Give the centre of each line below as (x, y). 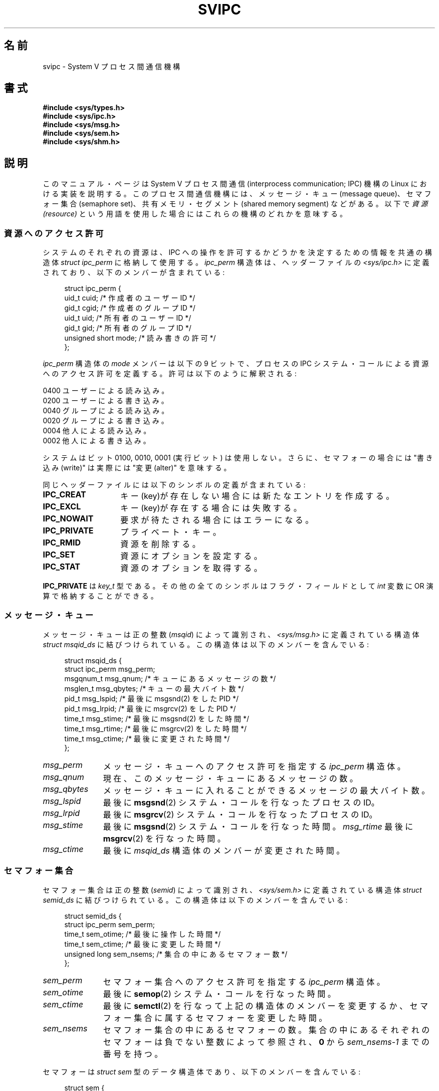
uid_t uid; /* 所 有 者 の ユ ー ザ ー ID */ (128, 318)
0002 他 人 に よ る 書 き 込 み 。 (96, 441)
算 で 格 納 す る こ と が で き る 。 (100, 596)
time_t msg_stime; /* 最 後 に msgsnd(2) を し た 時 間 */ (157, 718)
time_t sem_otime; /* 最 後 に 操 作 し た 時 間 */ (143, 934)
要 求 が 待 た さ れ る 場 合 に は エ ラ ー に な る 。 (217, 520)
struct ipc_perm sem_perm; (110, 924)
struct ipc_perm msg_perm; (110, 669)
